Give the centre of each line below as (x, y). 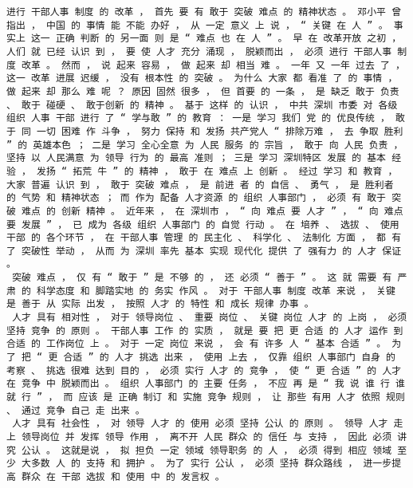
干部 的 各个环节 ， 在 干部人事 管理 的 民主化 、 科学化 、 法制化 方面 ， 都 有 (204, 238)
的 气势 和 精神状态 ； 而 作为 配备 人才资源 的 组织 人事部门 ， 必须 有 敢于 (196, 198)
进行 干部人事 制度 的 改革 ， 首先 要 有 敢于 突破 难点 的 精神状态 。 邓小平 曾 (204, 12)
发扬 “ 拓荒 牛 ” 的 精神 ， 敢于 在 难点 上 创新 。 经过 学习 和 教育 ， (217, 171)
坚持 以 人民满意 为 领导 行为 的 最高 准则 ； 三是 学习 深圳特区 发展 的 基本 (196, 158)
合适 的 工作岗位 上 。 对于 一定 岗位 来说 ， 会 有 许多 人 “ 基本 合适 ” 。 (197, 344)
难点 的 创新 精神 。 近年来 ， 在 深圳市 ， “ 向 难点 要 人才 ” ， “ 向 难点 (212, 211)
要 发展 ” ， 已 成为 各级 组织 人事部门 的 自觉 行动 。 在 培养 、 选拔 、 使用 (203, 224)
